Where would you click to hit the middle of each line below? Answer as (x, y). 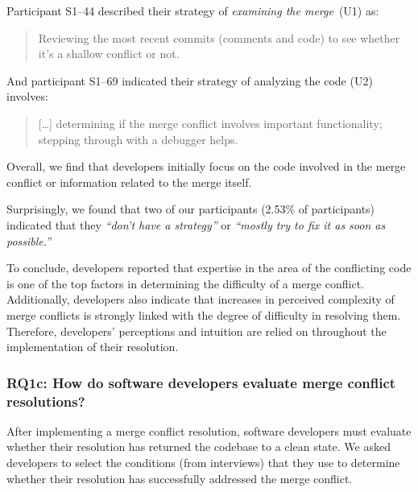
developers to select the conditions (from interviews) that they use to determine (203, 463)
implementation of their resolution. (93, 347)
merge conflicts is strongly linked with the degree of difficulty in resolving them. (204, 314)
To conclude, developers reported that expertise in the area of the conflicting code (209, 268)
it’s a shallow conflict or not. (109, 54)
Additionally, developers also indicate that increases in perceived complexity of (201, 299)
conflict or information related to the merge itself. (129, 182)
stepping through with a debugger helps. (138, 139)
